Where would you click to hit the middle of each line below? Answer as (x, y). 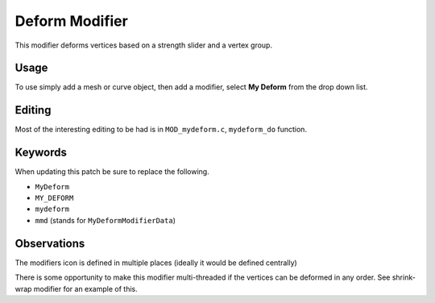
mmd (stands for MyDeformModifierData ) (106, 220)
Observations (50, 243)
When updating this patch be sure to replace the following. (112, 172)
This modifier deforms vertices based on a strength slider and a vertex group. (144, 45)
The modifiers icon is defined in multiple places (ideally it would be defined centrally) (156, 263)
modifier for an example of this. (85, 288)
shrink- (404, 277)
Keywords (41, 153)
